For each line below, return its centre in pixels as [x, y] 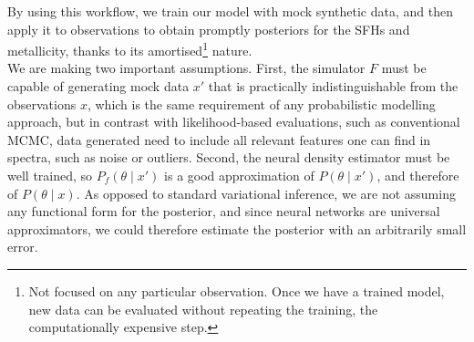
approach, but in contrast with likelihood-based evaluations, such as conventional [234, 122]
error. [23, 247]
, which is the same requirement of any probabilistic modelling [261, 104]
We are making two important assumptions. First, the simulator [186, 68]
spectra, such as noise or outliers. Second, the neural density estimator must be [229, 157]
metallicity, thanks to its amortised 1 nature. [130, 49]
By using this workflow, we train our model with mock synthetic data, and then [230, 11]
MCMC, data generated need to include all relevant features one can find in [219, 139]
